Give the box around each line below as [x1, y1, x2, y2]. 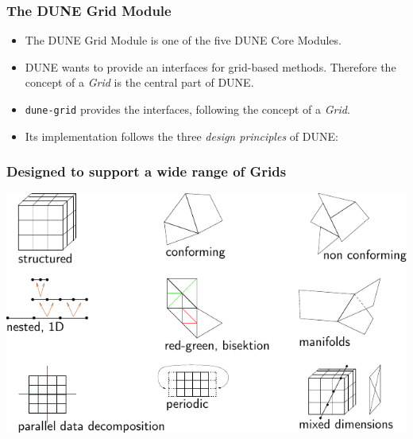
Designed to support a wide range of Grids [6, 161, 287, 181]
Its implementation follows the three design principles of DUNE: [25, 127, 338, 144]
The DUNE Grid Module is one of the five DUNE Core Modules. [25, 32, 342, 49]
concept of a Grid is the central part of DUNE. [25, 74, 254, 91]
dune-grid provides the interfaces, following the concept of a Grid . [25, 101, 350, 117]
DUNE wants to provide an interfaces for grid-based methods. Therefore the [25, 58, 396, 75]
